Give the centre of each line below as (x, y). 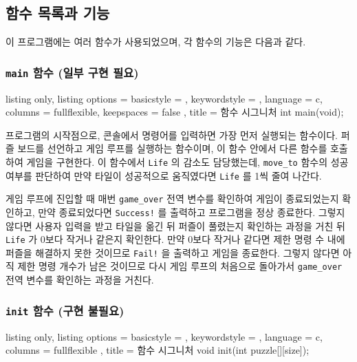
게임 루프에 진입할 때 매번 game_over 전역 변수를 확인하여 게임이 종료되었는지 (172, 199)
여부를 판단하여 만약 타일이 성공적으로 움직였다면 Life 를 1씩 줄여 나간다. (164, 175)
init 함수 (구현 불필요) (65, 310)
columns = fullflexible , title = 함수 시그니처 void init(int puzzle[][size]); (158, 350)
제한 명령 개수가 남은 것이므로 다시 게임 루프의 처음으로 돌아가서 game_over (180, 266)
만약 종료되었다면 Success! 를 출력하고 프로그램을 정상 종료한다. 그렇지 (192, 212)
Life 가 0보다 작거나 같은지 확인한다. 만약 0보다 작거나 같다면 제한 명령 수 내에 (175, 239)
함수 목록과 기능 (58, 13)
